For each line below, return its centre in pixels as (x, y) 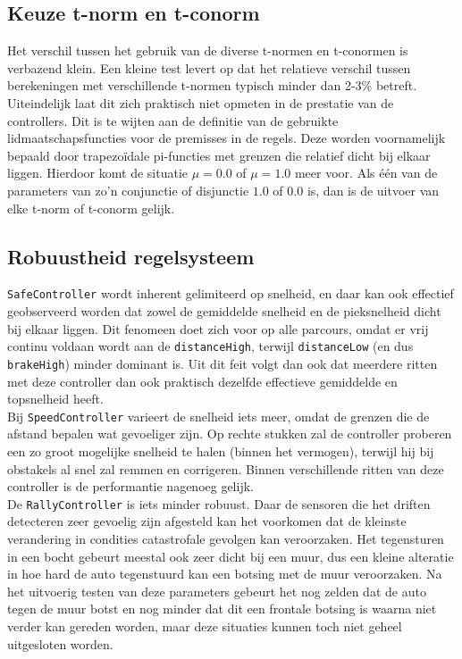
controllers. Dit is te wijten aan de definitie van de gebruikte (173, 120)
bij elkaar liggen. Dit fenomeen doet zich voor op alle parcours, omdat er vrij (218, 328)
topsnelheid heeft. (55, 399)
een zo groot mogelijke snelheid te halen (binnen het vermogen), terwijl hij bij (221, 450)
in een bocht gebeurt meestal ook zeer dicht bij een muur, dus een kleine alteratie (231, 556)
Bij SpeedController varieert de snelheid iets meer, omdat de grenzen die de (218, 416)
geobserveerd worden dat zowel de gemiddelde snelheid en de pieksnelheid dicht (224, 311)
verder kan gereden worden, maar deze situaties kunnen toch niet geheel (205, 626)
